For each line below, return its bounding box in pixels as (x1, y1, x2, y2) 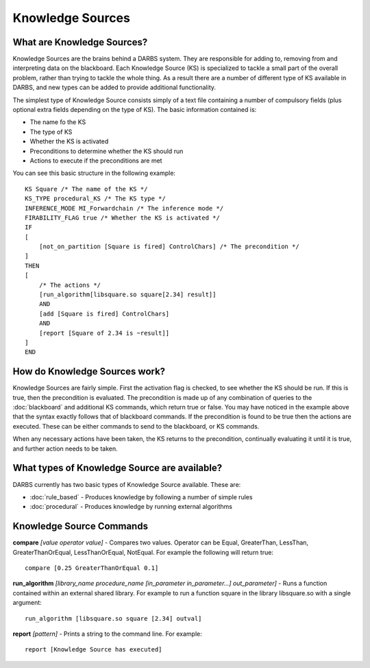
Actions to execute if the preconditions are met (29, 156, 162, 165)
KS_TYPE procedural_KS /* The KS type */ (25, 195, 166, 202)
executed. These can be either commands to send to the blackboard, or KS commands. (12, 422, 260, 430)
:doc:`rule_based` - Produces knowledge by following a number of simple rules (29, 492, 253, 501)
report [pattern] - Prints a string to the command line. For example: (12, 630, 202, 638)
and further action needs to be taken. (12, 444, 118, 453)
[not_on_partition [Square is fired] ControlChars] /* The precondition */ (38, 243, 299, 250)
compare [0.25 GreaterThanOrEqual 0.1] (25, 564, 159, 572)
